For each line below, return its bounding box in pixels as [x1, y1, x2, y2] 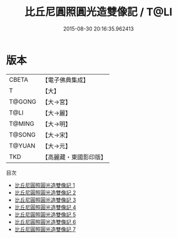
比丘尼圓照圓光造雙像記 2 [14, 189, 76, 196]
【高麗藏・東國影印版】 [42, 153, 107, 161]
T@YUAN [9, 142, 36, 150]
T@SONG [9, 130, 36, 139]
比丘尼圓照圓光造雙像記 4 [14, 203, 76, 210]
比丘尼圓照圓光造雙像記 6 [14, 218, 76, 225]
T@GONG [9, 98, 36, 106]
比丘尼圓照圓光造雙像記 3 [14, 196, 76, 203]
